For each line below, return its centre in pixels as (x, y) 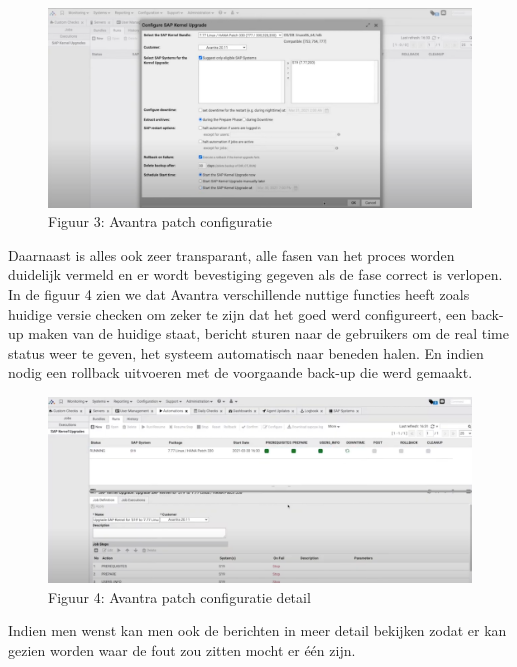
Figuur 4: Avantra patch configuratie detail (179, 596)
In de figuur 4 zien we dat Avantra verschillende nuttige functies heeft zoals (239, 293)
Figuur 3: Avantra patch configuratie (160, 221)
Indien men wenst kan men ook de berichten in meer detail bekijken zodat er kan (257, 630)
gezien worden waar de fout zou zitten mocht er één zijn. (182, 650)
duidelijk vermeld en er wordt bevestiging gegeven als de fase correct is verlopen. (255, 274)
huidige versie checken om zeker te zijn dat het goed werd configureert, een (237, 313)
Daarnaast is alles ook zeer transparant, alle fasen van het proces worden (231, 254)
